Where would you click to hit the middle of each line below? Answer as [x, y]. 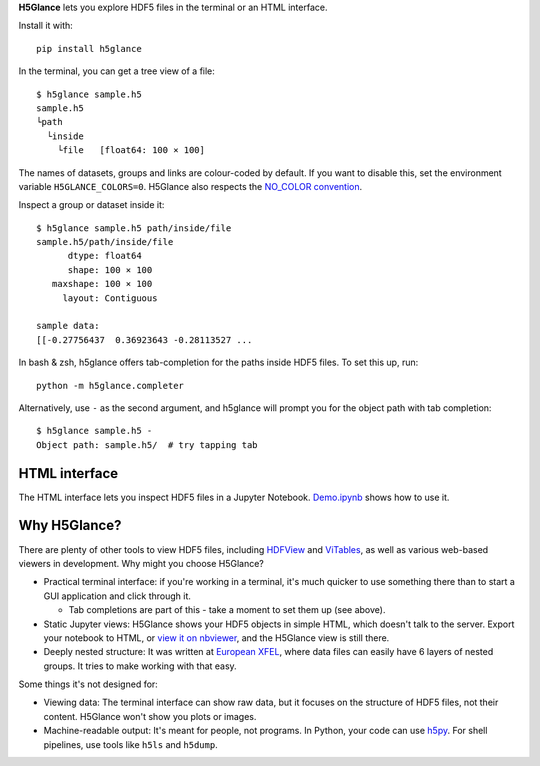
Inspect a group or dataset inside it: [91, 205]
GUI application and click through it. [117, 596]
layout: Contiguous [110, 298]
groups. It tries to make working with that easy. [140, 666]
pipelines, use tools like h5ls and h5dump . [131, 744]
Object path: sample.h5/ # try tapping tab [147, 444]
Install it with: [46, 26]
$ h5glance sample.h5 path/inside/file [134, 228]
